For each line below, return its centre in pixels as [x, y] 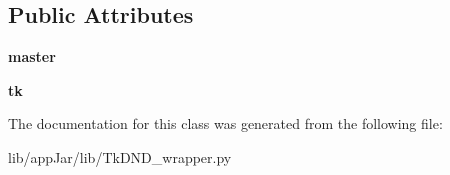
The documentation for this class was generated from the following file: [225, 123]
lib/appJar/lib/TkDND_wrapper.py [120, 156]
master [32, 56]
